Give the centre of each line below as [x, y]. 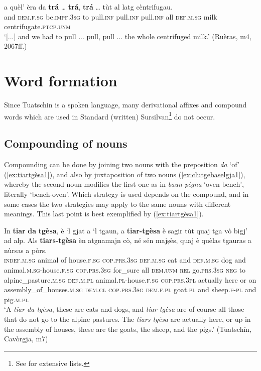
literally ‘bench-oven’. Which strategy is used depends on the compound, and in [126, 194]
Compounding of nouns [66, 143]
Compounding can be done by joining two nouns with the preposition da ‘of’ [122, 164]
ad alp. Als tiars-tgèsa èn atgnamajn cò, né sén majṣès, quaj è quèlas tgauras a [128, 240]
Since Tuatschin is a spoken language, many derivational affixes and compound [125, 105]
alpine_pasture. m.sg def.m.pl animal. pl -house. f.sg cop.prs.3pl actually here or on [130, 279]
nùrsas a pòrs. [26, 250]
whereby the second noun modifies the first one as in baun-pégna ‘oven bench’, [124, 184]
